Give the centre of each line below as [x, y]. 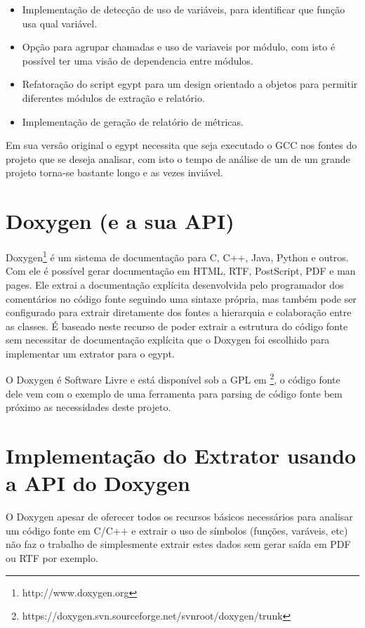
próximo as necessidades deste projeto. [88, 407]
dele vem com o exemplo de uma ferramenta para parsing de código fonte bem [174, 393]
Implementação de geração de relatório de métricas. [133, 121]
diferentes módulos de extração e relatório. [113, 97]
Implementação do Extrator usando [181, 456]
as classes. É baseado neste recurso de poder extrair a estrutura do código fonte [177, 326]
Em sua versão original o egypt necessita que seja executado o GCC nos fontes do [181, 145]
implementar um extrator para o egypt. [90, 353]
